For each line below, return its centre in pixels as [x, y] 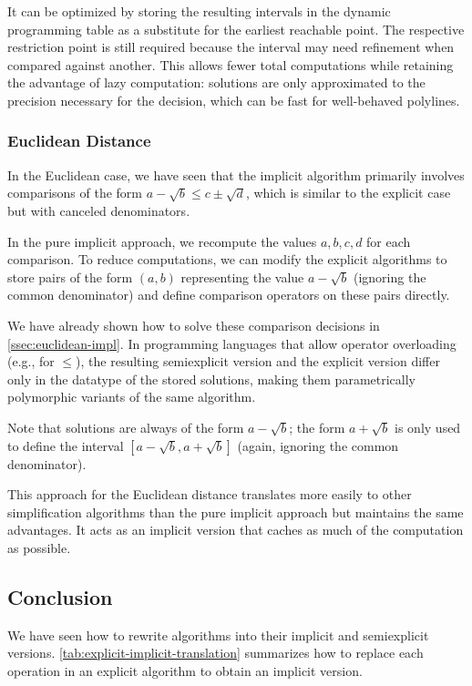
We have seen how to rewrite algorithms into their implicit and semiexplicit [218, 635]
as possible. [39, 547]
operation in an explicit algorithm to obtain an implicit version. [185, 670]
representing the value [242, 276]
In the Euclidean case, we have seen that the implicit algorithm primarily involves [236, 174]
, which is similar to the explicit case [348, 193]
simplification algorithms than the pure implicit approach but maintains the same [236, 512]
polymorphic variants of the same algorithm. [132, 397]
